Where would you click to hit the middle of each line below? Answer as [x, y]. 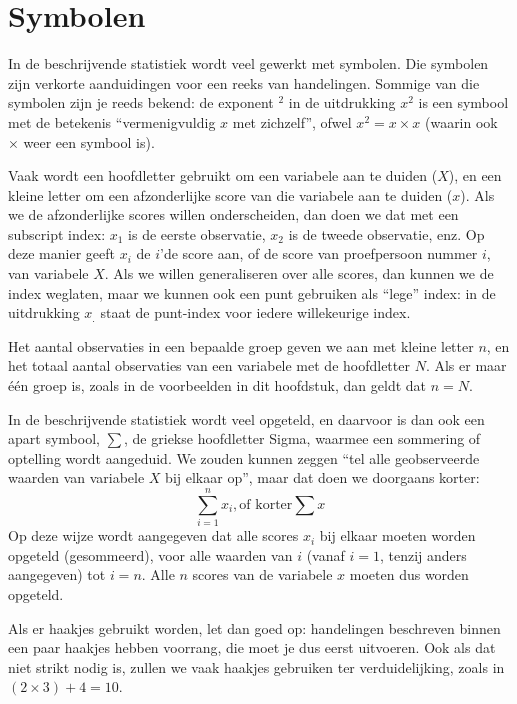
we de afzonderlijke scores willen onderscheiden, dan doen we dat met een [233, 214]
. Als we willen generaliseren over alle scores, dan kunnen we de [299, 273]
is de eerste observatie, [197, 233]
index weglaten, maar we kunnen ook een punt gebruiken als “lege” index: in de [252, 292]
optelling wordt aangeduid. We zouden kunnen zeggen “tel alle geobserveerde [244, 457]
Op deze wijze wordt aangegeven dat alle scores [153, 535]
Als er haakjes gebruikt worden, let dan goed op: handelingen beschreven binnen [254, 627]
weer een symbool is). [89, 141]
